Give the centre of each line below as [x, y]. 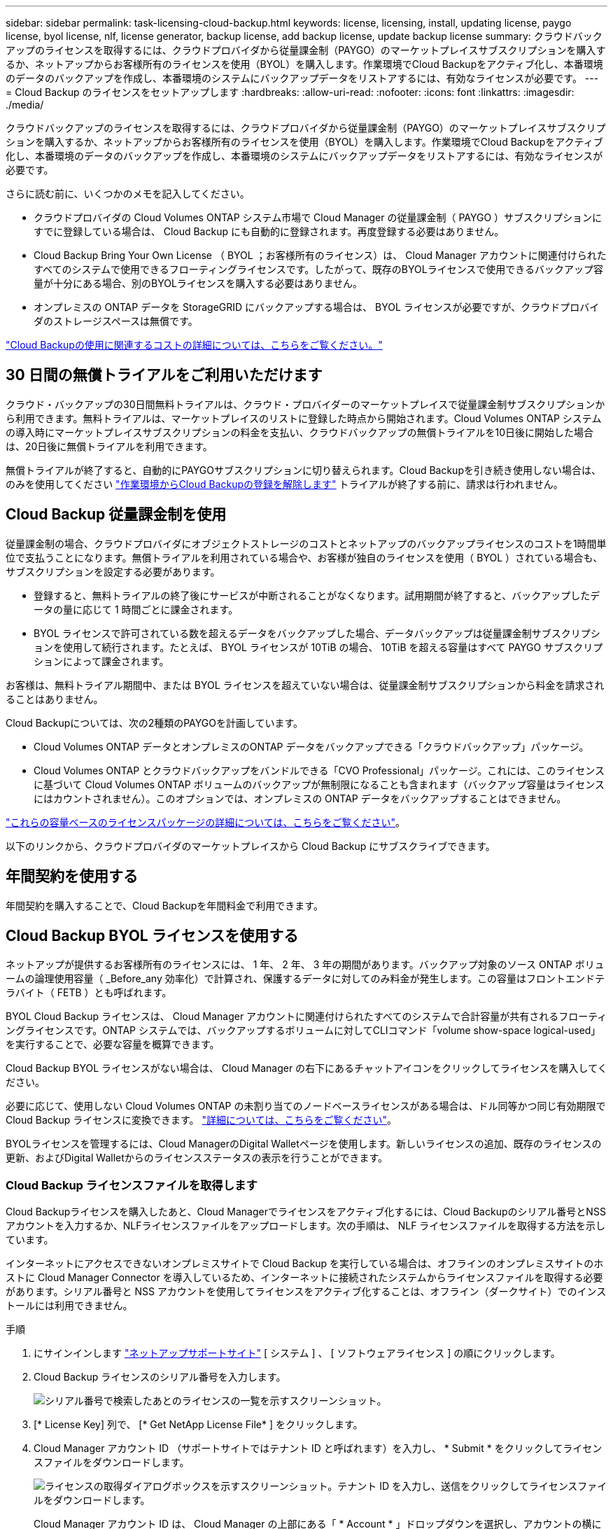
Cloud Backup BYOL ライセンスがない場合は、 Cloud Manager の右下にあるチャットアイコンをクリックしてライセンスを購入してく [306, 1068]
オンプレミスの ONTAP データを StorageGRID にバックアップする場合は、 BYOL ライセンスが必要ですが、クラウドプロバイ [317, 307]
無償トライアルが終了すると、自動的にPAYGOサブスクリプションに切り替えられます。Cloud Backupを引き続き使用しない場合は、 [303, 470]
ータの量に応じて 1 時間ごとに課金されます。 [136, 609]
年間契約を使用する [72, 877]
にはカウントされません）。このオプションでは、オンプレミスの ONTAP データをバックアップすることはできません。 [300, 798]
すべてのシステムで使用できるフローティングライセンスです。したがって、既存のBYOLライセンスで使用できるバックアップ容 [319, 269]
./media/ [25, 105]
